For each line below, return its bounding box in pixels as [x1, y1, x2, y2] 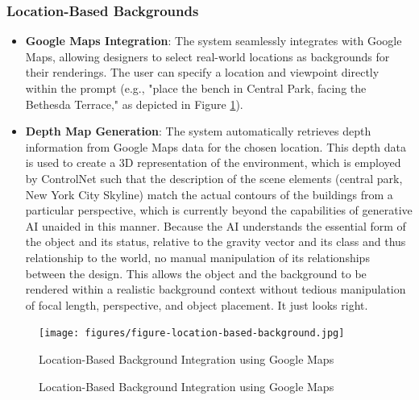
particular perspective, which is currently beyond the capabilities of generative [25, 202, 413, 219]
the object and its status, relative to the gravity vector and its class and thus [25, 233, 406, 250]
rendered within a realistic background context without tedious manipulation [25, 281, 406, 298]
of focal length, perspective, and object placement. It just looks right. [25, 296, 368, 313]
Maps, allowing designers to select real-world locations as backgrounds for [25, 48, 390, 65]
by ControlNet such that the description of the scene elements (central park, [25, 169, 403, 186]
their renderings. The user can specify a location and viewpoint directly [25, 64, 380, 81]
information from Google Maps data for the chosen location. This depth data [25, 138, 407, 155]
